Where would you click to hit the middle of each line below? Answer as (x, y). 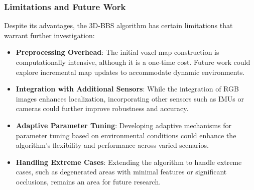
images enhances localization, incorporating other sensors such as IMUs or (130, 98)
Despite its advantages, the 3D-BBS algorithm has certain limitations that (118, 25)
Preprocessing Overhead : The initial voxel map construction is (117, 52)
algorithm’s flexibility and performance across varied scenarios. (112, 145)
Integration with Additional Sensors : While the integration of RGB (127, 89)
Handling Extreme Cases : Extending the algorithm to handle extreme (129, 162)
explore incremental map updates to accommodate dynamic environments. (130, 72)
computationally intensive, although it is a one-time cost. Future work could (133, 62)
